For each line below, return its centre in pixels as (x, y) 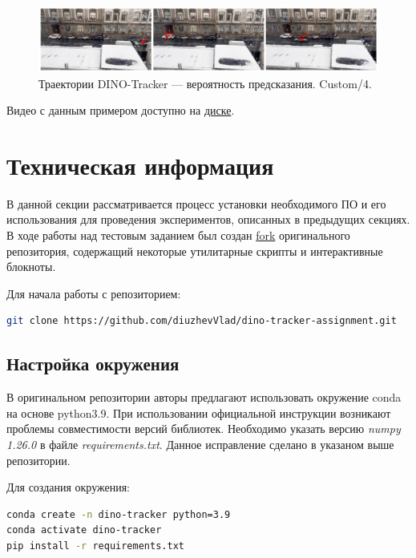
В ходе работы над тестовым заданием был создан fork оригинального (178, 235)
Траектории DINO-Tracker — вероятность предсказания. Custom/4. (205, 83)
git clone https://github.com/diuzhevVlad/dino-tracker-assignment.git (202, 321)
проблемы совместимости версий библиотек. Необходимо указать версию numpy (204, 429)
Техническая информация (140, 165)
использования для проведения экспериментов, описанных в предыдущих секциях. (208, 219)
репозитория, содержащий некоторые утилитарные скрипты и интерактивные (195, 251)
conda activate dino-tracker (84, 530)
